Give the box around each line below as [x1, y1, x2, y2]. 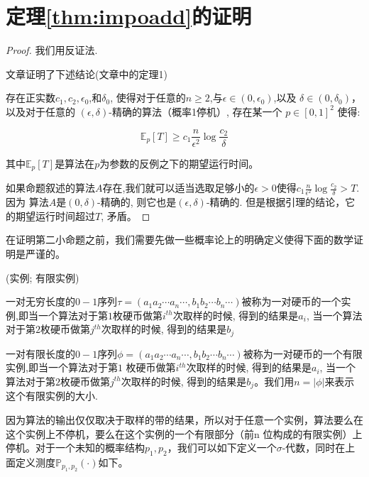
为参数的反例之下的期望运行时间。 [99, 155, 259, 170]
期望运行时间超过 [15, 208, 95, 223]
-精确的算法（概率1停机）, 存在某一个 [109, 104, 282, 119]
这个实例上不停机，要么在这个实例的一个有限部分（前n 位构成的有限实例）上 [6, 426, 363, 441]
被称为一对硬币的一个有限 [243, 346, 363, 361]
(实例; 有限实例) [6, 270, 79, 285]
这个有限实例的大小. [6, 388, 98, 403]
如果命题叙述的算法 [6, 180, 95, 195]
